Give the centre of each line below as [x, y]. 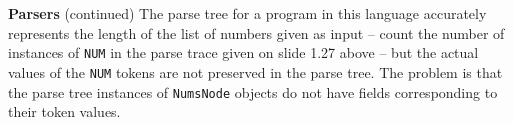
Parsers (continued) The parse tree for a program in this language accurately [247, 13]
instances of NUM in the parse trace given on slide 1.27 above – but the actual [243, 52]
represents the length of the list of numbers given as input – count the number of [256, 32]
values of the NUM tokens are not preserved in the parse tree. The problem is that [255, 71]
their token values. [64, 111]
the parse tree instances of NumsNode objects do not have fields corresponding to [253, 91]
